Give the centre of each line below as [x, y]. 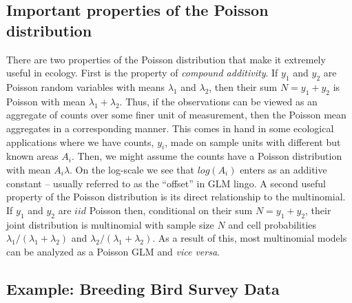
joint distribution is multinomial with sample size [110, 224]
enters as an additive [283, 169]
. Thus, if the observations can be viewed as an [218, 101]
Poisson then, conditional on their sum [171, 210]
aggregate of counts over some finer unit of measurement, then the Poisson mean [176, 115]
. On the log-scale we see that [132, 169]
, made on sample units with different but [253, 142]
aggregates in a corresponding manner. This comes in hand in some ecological [170, 128]
